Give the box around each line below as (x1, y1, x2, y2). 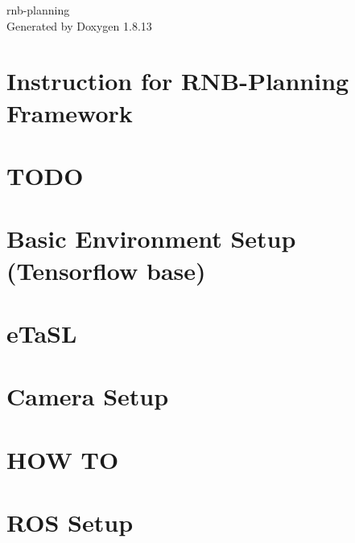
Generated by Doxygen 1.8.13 (6, 17, 152, 34)
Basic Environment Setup (6, 222, 296, 255)
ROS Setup (6, 506, 134, 538)
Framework (6, 96, 133, 129)
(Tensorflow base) (6, 253, 206, 286)
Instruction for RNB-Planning (6, 64, 349, 97)
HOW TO (6, 442, 119, 475)
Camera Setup (6, 380, 169, 413)
